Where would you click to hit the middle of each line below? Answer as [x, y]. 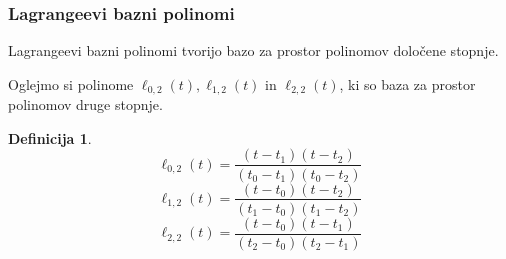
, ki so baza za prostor [407, 83]
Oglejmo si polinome [71, 83]
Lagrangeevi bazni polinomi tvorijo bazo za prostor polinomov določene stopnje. [253, 50]
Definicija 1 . [50, 137]
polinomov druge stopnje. [85, 104]
